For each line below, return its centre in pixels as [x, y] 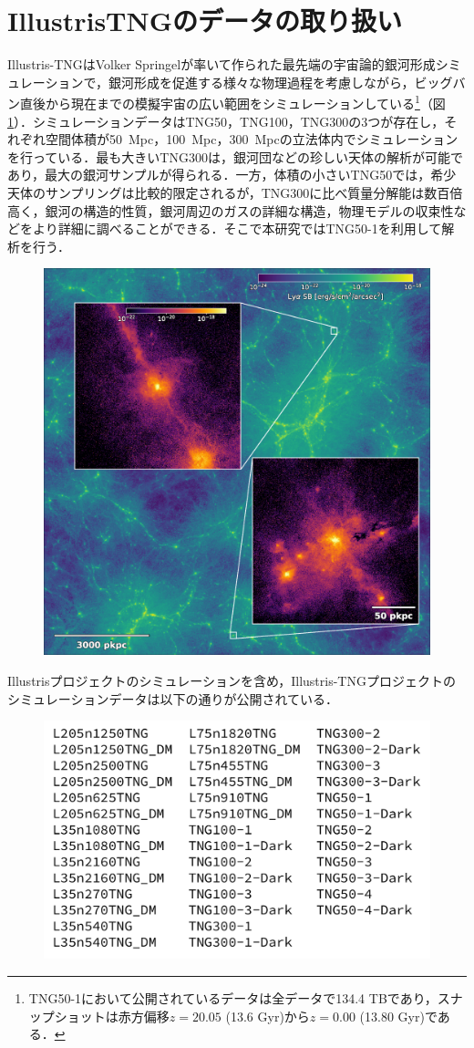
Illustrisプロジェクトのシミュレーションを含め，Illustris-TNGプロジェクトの [232, 680]
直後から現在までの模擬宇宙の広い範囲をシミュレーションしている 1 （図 [232, 102]
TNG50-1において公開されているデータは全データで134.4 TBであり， [233, 997]
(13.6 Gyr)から [268, 1016]
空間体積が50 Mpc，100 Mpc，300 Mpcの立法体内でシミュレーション [252, 139]
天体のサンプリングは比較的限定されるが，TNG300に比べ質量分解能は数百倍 [235, 192]
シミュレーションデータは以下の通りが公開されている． [173, 698]
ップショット [67, 1016]
